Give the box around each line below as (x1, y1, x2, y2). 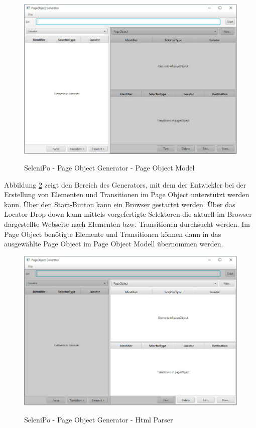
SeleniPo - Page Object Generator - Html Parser (24, 414, 173, 424)
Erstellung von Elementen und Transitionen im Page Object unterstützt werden (4, 189, 249, 200)
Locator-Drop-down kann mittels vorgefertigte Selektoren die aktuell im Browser (4, 209, 252, 219)
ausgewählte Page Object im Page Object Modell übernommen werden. (4, 238, 223, 249)
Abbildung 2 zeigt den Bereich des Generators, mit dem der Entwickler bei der (4, 179, 246, 190)
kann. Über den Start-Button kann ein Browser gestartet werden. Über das (4, 199, 235, 209)
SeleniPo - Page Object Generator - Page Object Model (24, 162, 195, 173)
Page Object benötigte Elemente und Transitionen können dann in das (4, 228, 221, 239)
